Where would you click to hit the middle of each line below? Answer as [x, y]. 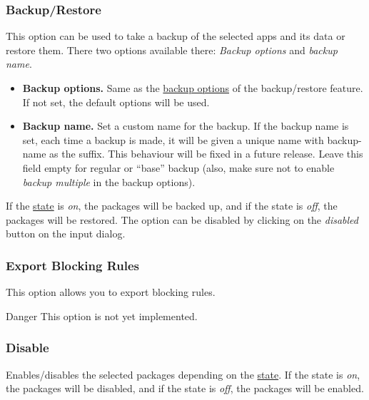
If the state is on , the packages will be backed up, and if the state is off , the [172, 206]
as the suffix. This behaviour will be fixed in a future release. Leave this [206, 154]
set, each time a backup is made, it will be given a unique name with [173, 139]
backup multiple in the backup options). [109, 181]
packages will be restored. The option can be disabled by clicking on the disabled [182, 219]
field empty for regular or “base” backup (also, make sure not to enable [178, 167]
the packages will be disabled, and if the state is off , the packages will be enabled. [185, 388]
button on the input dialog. [66, 234]
